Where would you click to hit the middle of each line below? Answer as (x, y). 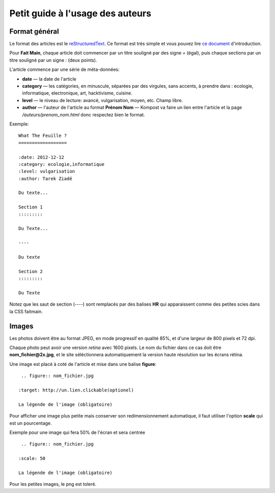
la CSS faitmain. (26, 311)
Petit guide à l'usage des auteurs (80, 13)
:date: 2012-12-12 (42, 157)
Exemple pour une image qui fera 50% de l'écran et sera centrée (77, 432)
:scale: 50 (32, 459)
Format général (34, 31)
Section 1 (31, 207)
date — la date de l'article (49, 79)
